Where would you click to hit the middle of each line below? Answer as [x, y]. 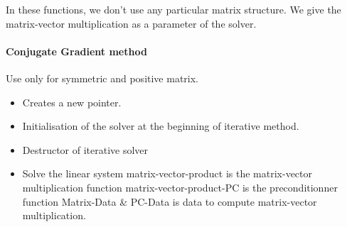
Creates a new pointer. [72, 102]
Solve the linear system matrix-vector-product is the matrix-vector [167, 173]
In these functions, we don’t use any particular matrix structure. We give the [173, 9]
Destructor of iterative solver [85, 149]
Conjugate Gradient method [76, 51]
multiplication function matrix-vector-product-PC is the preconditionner [180, 187]
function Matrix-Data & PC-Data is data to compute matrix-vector [170, 201]
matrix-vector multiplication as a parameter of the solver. [131, 23]
